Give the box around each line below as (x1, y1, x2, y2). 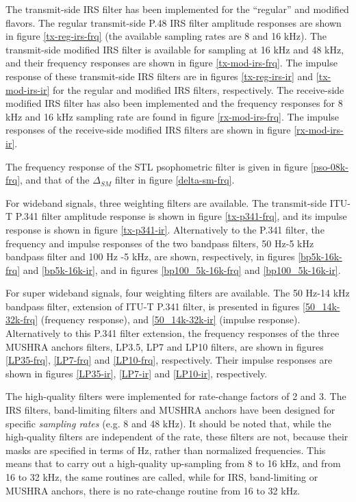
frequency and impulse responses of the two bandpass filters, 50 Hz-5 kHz (5, 236, 314, 250)
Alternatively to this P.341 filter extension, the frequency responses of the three (5, 326, 340, 340)
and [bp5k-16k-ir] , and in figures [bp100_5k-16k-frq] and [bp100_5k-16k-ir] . (23, 262, 341, 277)
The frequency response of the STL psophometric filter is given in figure (5, 159, 308, 173)
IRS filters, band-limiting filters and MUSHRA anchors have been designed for (5, 403, 335, 417)
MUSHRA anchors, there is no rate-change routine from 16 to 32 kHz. (5, 483, 301, 497)
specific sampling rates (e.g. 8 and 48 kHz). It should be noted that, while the (5, 416, 331, 430)
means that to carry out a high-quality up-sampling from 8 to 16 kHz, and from (5, 456, 341, 470)
